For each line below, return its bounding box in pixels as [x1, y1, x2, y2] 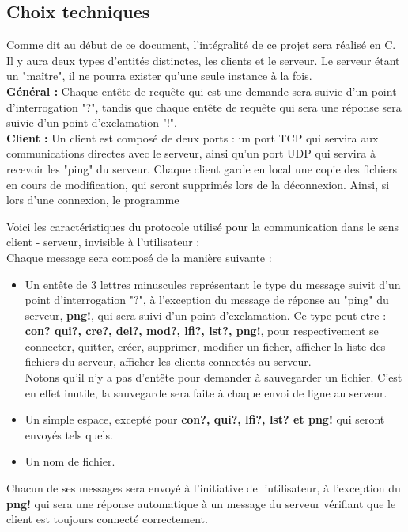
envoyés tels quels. [25, 426, 113, 443]
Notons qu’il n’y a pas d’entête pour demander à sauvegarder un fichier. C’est [25, 369, 402, 386]
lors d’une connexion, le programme [6, 192, 179, 208]
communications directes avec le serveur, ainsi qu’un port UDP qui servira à [6, 145, 376, 161]
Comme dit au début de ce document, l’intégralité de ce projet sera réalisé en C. [6, 36, 396, 53]
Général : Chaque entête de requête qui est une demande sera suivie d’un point [6, 82, 397, 99]
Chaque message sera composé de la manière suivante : [6, 249, 272, 265]
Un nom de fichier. [25, 453, 115, 469]
